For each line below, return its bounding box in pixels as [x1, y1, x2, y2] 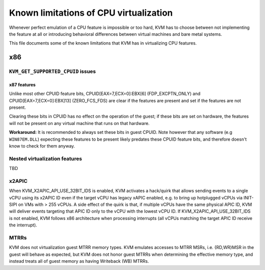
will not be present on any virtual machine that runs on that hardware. [9, 120, 150, 126]
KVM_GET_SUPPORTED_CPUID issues [9, 68, 96, 75]
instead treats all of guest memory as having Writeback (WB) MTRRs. [9, 258, 149, 264]
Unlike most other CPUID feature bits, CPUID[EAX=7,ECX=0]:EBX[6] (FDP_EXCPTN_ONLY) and [9, 91, 201, 97]
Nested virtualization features [9, 155, 82, 162]
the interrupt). [9, 222, 37, 228]
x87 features [9, 81, 36, 88]
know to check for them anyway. [9, 143, 76, 149]
